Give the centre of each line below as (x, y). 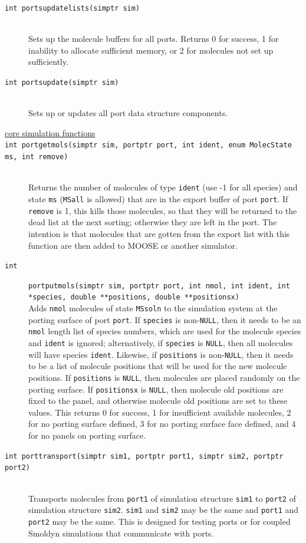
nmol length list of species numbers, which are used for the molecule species (165, 331)
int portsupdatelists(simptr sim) (73, 8)
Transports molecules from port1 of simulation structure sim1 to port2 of (162, 498)
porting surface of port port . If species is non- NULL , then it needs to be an (165, 319)
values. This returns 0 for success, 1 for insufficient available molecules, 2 (160, 412)
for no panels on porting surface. (87, 435)
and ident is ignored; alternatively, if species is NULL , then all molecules (161, 343)
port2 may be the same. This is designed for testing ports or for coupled (159, 521)
